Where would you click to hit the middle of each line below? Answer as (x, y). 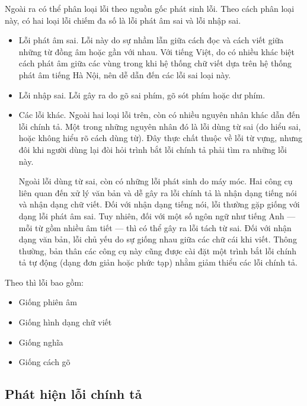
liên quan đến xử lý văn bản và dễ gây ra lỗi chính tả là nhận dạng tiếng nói (158, 192)
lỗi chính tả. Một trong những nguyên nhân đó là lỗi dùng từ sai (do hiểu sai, (160, 126)
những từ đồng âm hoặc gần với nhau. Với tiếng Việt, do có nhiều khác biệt (156, 51)
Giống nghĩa (41, 342)
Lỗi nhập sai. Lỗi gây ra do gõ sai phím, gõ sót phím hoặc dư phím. (142, 95)
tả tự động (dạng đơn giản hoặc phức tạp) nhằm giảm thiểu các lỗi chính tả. (158, 262)
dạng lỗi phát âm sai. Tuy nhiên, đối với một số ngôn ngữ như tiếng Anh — (157, 215)
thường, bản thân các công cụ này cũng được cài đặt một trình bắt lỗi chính (158, 250)
